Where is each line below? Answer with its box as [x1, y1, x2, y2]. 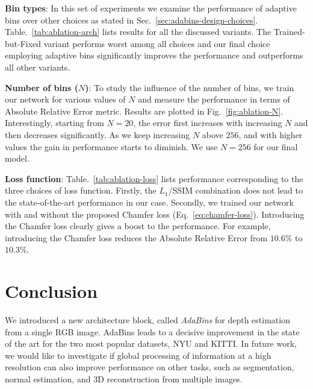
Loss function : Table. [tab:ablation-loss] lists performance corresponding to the [5, 172, 303, 185]
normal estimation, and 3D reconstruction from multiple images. [5, 372, 243, 385]
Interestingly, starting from [5, 116, 104, 129]
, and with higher [238, 128, 303, 141]
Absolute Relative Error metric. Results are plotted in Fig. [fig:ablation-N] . [5, 104, 284, 117]
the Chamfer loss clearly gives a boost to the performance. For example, [5, 220, 271, 232]
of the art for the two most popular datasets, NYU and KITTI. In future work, [5, 337, 297, 350]
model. [5, 152, 29, 165]
